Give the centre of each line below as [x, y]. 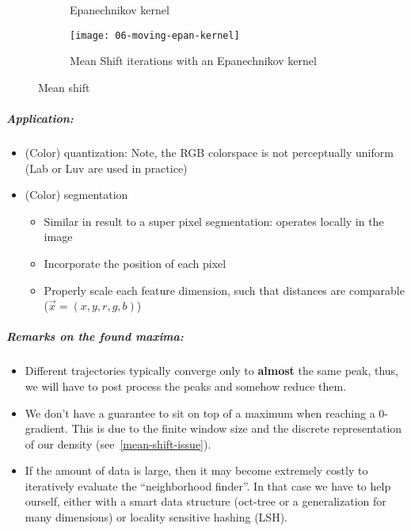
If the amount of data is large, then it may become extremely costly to [196, 470]
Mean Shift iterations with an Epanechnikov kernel [193, 61]
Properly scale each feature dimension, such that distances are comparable [224, 290]
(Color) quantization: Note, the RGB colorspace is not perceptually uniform [209, 152]
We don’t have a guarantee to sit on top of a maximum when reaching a [200, 413]
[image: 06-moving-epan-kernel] [155, 35]
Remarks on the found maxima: [95, 336]
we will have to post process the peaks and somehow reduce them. [186, 386]
